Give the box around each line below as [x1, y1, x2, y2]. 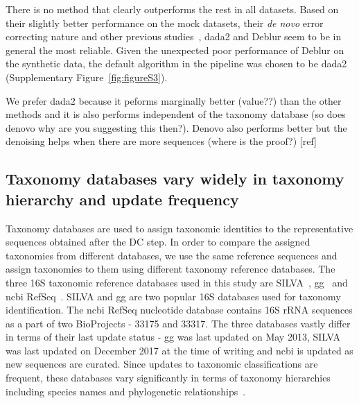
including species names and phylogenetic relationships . [6, 384, 246, 398]
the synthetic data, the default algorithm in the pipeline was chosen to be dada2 [6, 56, 347, 71]
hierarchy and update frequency [6, 188, 239, 209]
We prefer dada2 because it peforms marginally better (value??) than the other [6, 93, 342, 108]
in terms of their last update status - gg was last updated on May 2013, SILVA [6, 329, 340, 344]
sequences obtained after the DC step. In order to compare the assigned [6, 234, 310, 249]
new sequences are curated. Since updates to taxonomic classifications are [6, 357, 318, 371]
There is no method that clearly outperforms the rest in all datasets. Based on [6, 2, 339, 16]
